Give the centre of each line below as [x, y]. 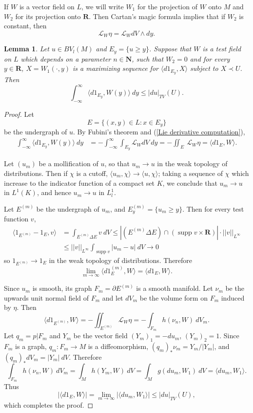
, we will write [102, 6]
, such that [148, 58]
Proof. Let [19, 114]
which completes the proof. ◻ [49, 405]
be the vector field [100, 336]
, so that [117, 163]
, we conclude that [190, 183]
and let [113, 297]
